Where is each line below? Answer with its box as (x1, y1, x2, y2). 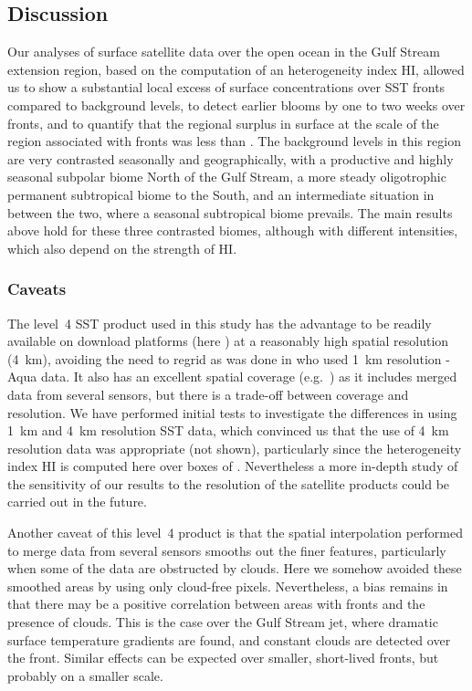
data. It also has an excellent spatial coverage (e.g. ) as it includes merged (40, 367, 457, 386)
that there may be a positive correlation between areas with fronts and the (7, 594, 425, 613)
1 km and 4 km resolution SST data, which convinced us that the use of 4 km (7, 421, 449, 440)
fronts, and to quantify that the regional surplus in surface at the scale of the (7, 113, 439, 132)
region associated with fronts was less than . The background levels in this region (7, 131, 461, 151)
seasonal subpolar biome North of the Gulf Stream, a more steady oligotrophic (7, 167, 446, 186)
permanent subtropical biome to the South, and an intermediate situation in (7, 184, 435, 204)
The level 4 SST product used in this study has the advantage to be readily (7, 313, 432, 332)
